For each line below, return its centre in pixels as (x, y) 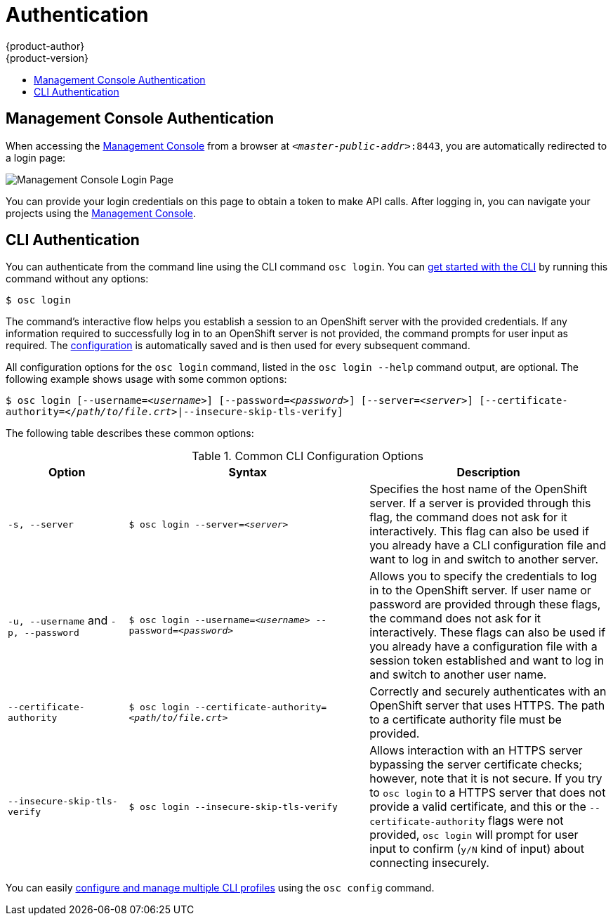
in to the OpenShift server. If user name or (480, 590)
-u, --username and (58, 620)
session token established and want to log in (487, 661)
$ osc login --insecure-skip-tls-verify (233, 806)
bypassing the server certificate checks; (476, 765)
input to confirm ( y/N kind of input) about (477, 849)
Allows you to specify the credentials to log (483, 576)
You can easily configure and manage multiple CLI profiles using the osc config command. (220, 888)
